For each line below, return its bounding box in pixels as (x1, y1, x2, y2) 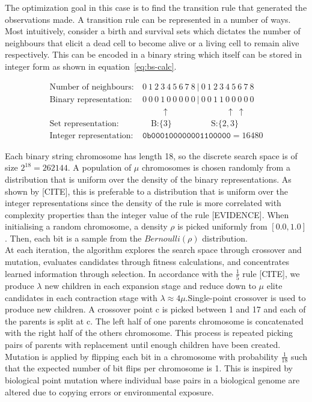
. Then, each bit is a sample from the (5, 231, 142, 244)
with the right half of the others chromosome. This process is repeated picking (5, 326, 293, 339)
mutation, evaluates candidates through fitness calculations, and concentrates (5, 255, 290, 268)
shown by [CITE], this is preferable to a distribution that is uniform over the (5, 184, 288, 197)
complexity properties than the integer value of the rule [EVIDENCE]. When (5, 208, 289, 221)
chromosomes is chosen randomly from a (141, 161, 290, 174)
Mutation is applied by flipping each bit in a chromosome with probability (5, 350, 278, 362)
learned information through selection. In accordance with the (5, 267, 233, 279)
